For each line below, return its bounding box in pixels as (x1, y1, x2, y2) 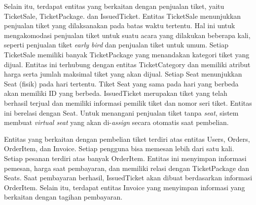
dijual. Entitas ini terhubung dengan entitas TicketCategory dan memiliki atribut (4, 59, 251, 69)
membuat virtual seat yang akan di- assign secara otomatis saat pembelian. (4, 117, 229, 127)
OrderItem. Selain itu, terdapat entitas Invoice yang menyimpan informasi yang (4, 182, 245, 192)
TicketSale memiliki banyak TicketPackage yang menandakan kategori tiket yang (4, 49, 250, 59)
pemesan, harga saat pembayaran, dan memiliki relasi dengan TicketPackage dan (4, 163, 250, 173)
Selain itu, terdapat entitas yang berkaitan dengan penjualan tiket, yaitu (4, 1, 224, 11)
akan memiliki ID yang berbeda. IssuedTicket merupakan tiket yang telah (4, 88, 227, 98)
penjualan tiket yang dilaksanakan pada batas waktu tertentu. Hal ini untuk (4, 20, 235, 31)
